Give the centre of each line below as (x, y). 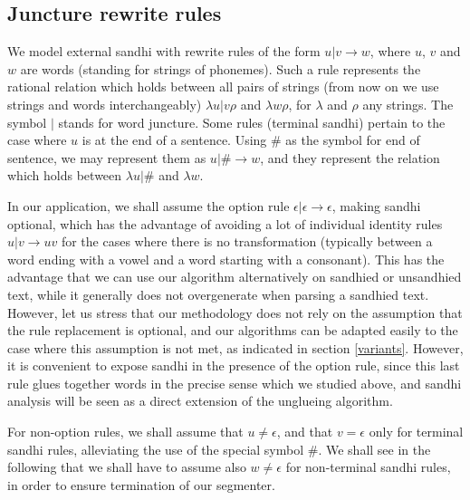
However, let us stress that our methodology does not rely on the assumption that (235, 312)
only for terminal (416, 432)
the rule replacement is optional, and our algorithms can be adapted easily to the (233, 330)
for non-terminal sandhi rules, (368, 467)
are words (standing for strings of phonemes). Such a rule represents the (221, 68)
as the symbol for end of (353, 140)
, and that (305, 432)
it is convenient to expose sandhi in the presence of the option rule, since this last (234, 365)
